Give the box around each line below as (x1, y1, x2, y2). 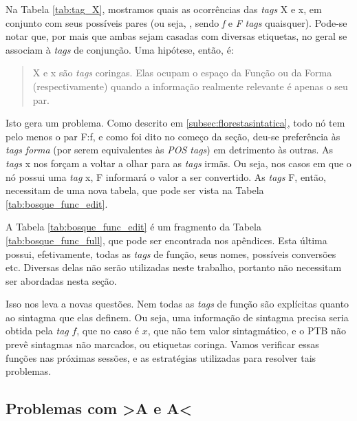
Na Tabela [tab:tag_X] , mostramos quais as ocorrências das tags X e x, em (6, 2, 322, 16)
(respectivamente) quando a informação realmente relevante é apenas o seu (32, 78, 348, 93)
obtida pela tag (6, 323, 69, 338)
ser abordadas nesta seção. (6, 273, 117, 288)
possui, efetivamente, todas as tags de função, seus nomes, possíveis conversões (6, 246, 336, 261)
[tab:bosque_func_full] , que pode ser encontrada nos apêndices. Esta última (6, 233, 327, 247)
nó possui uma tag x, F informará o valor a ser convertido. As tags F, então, (6, 169, 326, 184)
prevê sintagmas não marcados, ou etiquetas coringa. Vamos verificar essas (6, 337, 319, 352)
